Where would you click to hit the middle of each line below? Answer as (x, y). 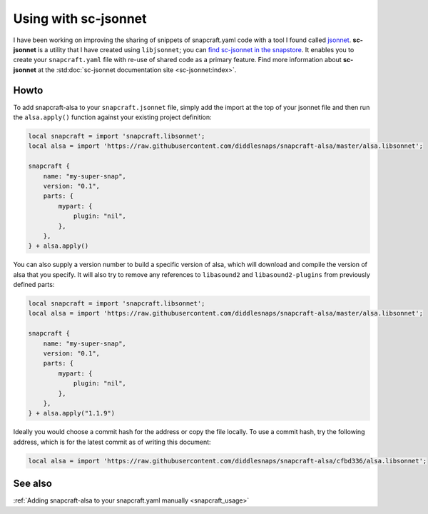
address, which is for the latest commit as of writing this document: (112, 442)
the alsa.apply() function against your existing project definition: (112, 117)
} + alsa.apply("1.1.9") (72, 413)
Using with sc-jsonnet (80, 19)
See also (33, 484)
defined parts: (34, 285)
